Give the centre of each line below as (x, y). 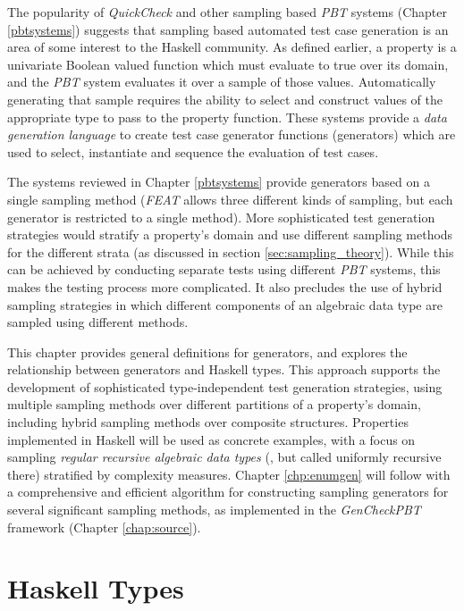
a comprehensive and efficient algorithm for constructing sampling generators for (228, 492)
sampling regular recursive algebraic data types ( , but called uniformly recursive (224, 457)
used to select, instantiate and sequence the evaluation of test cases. (193, 151)
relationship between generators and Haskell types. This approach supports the (224, 369)
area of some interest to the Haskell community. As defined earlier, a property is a (232, 47)
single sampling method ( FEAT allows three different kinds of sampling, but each (230, 199)
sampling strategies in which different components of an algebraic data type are (225, 304)
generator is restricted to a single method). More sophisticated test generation (221, 217)
